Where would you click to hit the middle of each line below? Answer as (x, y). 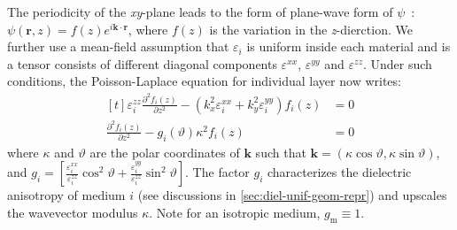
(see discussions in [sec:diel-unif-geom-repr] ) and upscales (292, 195)
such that (281, 152)
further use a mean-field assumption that (118, 46)
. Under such (397, 63)
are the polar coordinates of (165, 152)
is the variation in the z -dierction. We (311, 29)
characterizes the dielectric (340, 172)
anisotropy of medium (66, 195)
